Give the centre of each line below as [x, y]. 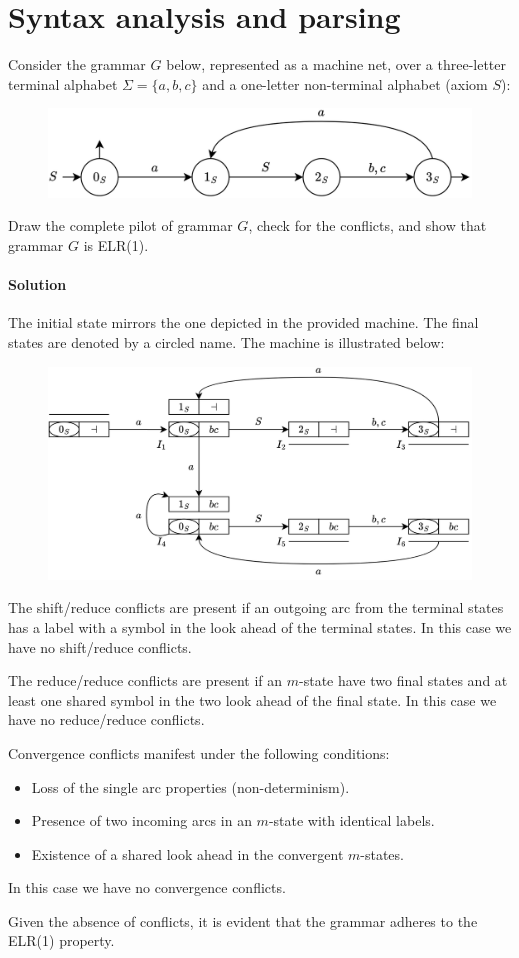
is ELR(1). [116, 244]
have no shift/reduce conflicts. [100, 646]
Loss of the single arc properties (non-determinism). [190, 786]
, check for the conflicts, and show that [367, 225]
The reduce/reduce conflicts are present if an [145, 680]
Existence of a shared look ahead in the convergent [187, 853]
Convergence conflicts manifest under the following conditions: [199, 752]
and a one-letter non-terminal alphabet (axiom [345, 83]
